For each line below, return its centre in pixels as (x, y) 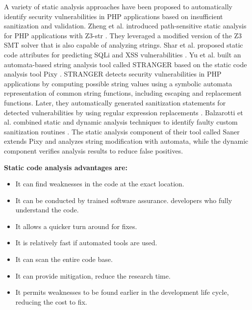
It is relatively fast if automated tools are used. (86, 243)
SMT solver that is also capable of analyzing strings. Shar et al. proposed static (124, 45)
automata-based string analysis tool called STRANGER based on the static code (126, 64)
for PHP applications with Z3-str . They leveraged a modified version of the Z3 (123, 35)
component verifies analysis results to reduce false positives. (94, 150)
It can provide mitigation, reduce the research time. (93, 275)
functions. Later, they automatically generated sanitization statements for (115, 102)
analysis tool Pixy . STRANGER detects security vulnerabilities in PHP (113, 74)
